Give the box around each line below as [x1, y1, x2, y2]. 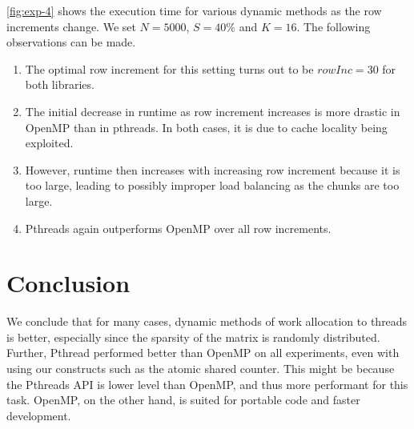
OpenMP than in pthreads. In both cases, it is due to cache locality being [25, 118, 388, 135]
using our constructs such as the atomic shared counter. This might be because [6, 360, 395, 377]
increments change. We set [6, 18, 136, 34]
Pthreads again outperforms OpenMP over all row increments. [25, 219, 332, 236]
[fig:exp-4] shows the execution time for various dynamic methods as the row [6, 2, 382, 18]
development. [6, 407, 71, 423]
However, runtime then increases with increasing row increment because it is [25, 161, 400, 178]
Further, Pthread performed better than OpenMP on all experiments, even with [6, 344, 400, 361]
